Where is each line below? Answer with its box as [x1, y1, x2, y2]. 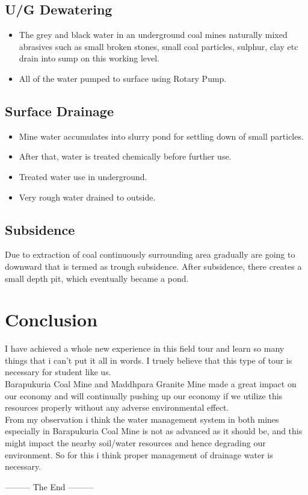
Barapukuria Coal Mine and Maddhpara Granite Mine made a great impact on [5, 378, 297, 390]
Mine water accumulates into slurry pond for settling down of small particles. [19, 129, 304, 142]
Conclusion [5, 307, 98, 332]
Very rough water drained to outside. [19, 190, 156, 203]
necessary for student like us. [5, 366, 111, 378]
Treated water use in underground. [19, 170, 147, 182]
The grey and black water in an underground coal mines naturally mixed [19, 28, 288, 41]
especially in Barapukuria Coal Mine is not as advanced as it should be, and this [5, 425, 303, 437]
